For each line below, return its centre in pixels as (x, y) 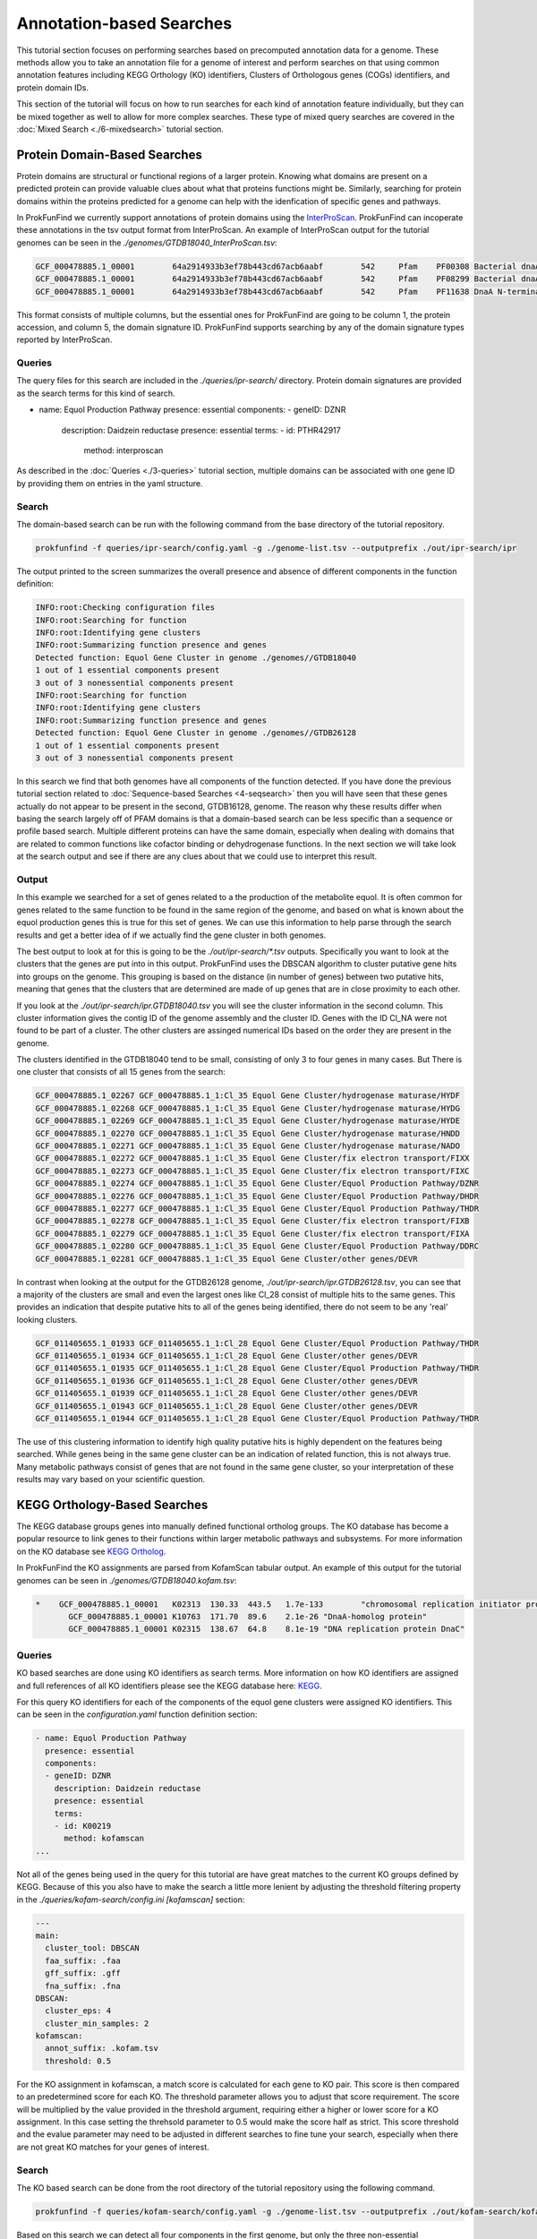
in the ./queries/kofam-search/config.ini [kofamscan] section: (131, 1900)
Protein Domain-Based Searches (110, 154)
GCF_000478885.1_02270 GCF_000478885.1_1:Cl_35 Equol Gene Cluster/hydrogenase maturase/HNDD (248, 1133)
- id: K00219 (83, 1826)
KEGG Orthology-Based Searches (112, 1505)
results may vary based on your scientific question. (111, 1480)
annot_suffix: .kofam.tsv (102, 2048)
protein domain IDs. (53, 87)
